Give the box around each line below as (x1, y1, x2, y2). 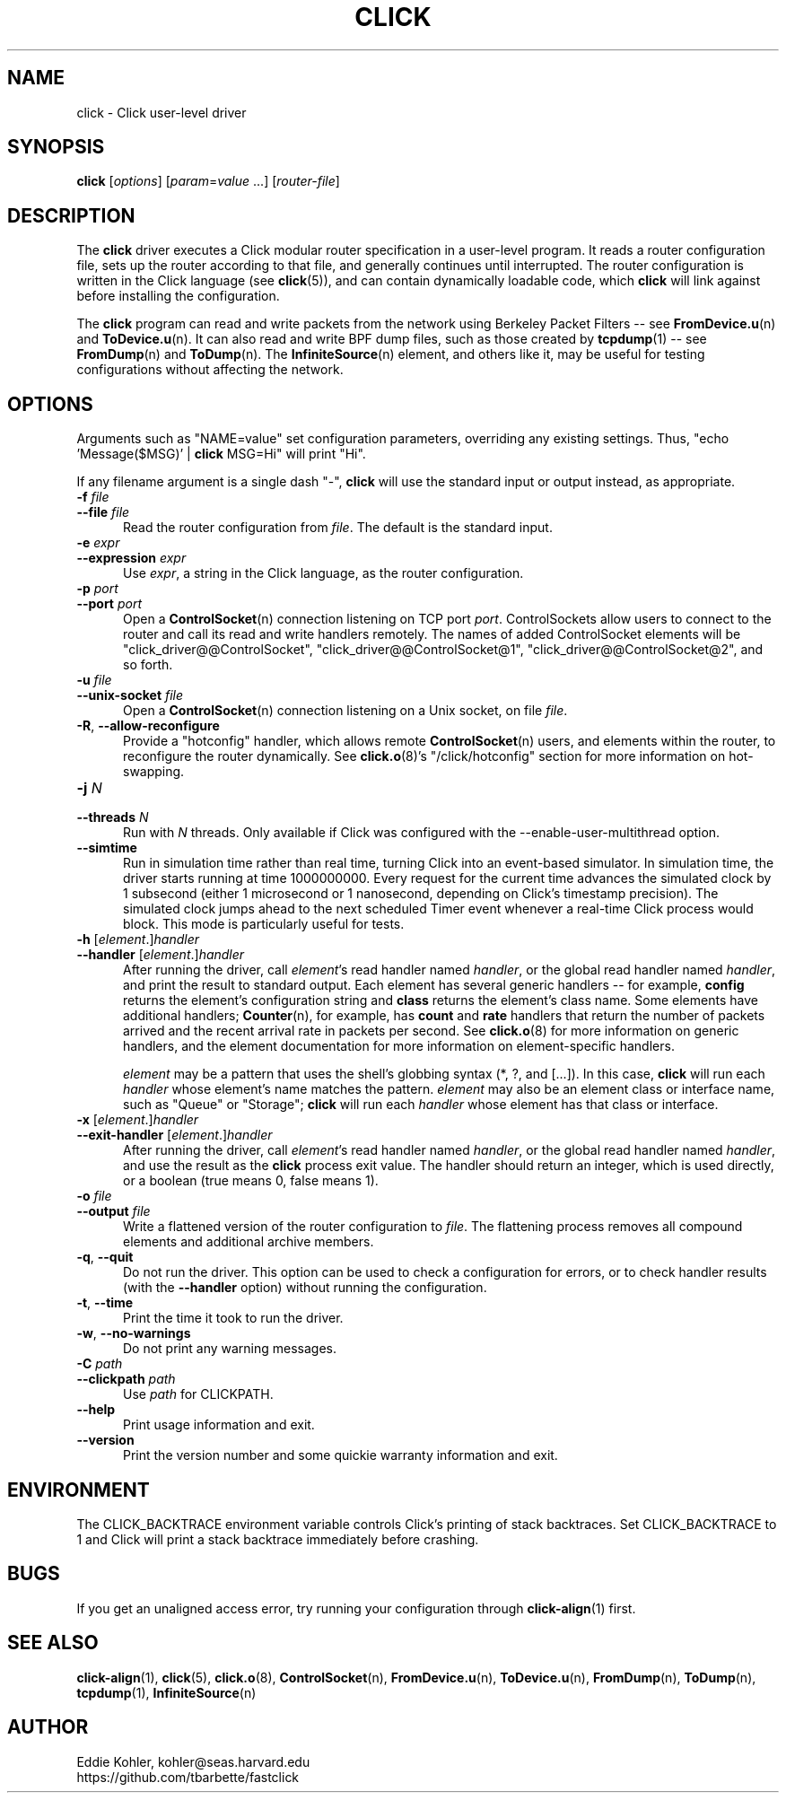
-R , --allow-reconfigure (76, 718, 220, 734)
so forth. (123, 657, 173, 673)
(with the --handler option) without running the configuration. (123, 1280, 487, 1296)
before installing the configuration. (76, 288, 280, 304)
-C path (76, 1356, 123, 1372)
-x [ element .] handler (76, 1112, 199, 1128)
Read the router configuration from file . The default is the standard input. (123, 520, 553, 536)
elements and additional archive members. (123, 1234, 374, 1250)
